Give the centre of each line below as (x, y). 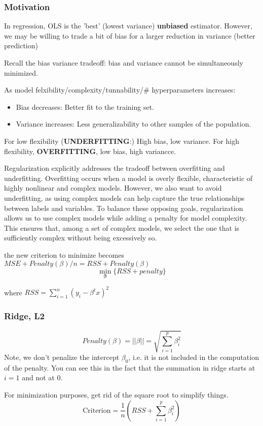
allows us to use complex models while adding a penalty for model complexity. (126, 218)
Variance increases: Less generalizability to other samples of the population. (134, 124)
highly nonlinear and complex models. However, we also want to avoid (113, 188)
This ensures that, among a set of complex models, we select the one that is (122, 227)
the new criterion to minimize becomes (64, 254)
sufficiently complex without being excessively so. (81, 238)
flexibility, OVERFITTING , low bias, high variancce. (90, 151)
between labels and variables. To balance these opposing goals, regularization (124, 208)
